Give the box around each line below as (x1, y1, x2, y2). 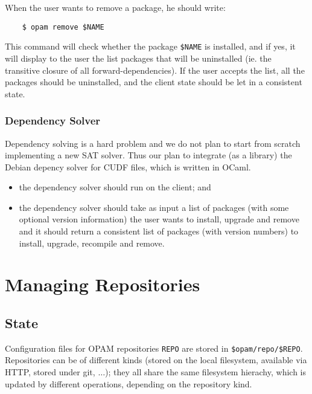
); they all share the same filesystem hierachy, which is (105, 366, 307, 378)
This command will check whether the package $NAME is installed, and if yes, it (5, 40, 296, 53)
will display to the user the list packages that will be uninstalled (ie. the (5, 51, 272, 64)
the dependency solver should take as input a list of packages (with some (19, 201, 289, 213)
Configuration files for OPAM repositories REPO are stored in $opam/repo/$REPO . (5, 341, 303, 354)
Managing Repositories (5, 272, 200, 297)
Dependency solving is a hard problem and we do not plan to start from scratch (5, 137, 301, 149)
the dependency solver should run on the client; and (19, 181, 211, 193)
